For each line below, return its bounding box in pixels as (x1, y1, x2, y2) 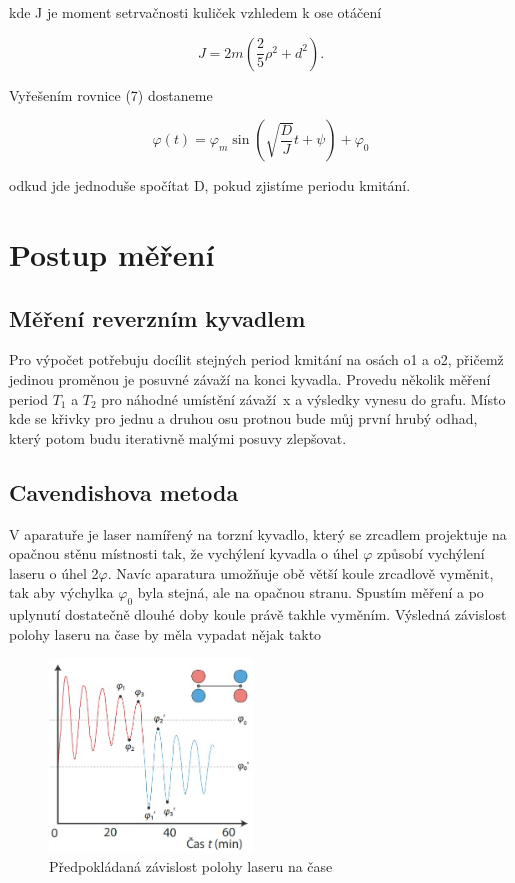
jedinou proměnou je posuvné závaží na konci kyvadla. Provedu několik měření (9, 368, 491, 389)
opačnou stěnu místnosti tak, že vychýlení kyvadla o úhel (9, 543, 359, 564)
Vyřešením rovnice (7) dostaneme (9, 84, 213, 105)
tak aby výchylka (9, 582, 114, 603)
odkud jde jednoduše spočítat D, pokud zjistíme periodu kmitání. (9, 175, 411, 196)
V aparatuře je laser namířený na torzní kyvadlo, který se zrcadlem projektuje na (9, 523, 507, 544)
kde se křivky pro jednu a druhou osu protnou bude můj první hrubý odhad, (9, 408, 478, 429)
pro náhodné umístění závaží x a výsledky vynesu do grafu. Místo (101, 388, 506, 409)
